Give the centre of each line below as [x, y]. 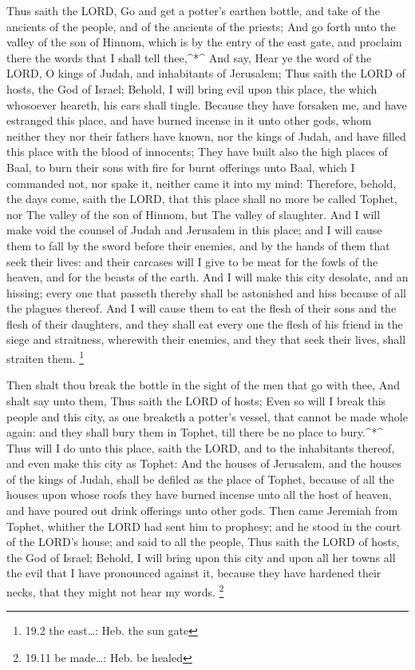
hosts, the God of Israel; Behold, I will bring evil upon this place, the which [192, 88]
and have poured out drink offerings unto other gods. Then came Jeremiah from [202, 510]
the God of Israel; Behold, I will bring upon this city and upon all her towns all [201, 557]
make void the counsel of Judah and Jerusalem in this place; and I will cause [194, 230]
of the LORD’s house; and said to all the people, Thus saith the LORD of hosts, [203, 542]
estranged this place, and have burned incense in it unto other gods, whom [189, 120]
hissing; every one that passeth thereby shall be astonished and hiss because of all [206, 292]
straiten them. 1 [45, 357]
